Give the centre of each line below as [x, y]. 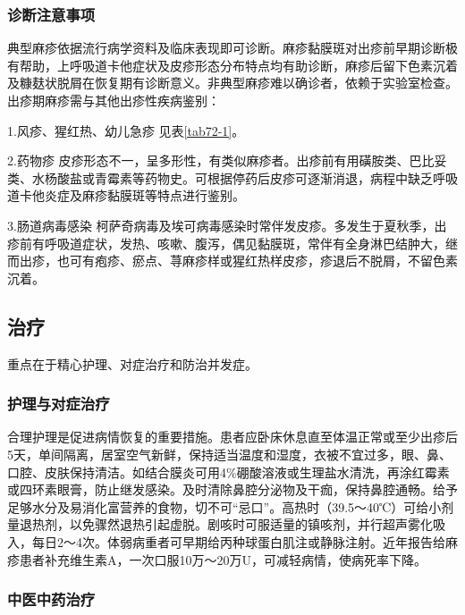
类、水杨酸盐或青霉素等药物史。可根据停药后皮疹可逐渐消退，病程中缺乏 [220, 177]
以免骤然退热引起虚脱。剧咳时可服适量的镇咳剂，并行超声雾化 [251, 524]
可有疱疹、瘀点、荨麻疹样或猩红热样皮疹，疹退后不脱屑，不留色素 [263, 261]
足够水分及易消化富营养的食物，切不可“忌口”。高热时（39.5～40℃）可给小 [224, 506]
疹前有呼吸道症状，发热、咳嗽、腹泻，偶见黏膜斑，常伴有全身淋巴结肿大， [226, 243]
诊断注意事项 [51, 14]
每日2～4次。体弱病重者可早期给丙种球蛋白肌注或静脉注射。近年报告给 [238, 541]
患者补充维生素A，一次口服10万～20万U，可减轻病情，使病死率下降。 [223, 559]
